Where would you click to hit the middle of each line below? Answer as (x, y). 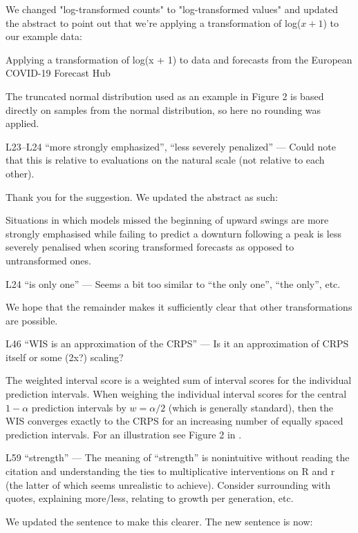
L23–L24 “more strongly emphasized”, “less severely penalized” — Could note (171, 146)
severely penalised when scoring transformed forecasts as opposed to (150, 247)
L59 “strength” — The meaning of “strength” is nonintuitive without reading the (178, 457)
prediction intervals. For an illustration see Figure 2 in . (124, 434)
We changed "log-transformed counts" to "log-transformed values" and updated (172, 9)
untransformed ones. (48, 260)
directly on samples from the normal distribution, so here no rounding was (163, 109)
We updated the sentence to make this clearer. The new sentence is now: (159, 521)
